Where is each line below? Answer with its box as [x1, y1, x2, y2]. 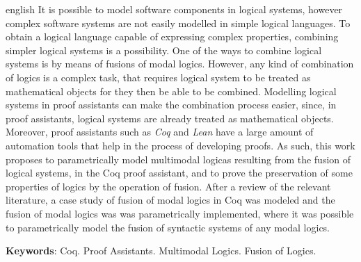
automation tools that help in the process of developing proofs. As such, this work [6, 138, 355, 152]
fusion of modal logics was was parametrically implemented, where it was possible [6, 206, 354, 220]
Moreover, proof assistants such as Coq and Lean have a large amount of [6, 124, 314, 139]
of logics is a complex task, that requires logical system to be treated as [6, 69, 311, 84]
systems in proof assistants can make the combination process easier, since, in [6, 97, 337, 112]
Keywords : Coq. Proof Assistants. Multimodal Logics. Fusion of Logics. [6, 243, 316, 258]
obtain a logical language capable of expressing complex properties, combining [6, 29, 339, 44]
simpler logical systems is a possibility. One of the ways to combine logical [6, 42, 322, 57]
